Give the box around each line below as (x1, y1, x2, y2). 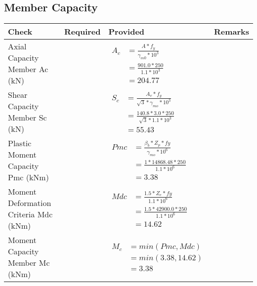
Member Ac (8, 63, 48, 75)
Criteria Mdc (8, 208, 53, 220)
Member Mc (8, 257, 50, 269)
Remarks (214, 26, 249, 38)
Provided (108, 26, 145, 38)
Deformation (8, 197, 51, 209)
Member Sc (8, 112, 47, 123)
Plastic (8, 137, 32, 149)
